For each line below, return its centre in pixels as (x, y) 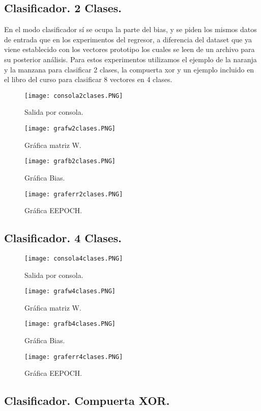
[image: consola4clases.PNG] (74, 258)
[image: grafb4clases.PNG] (70, 324)
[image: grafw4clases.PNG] (70, 291)
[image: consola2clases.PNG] (74, 96)
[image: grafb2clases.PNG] (70, 161)
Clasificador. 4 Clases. (63, 238)
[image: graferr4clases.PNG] (74, 357)
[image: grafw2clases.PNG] (70, 129)
